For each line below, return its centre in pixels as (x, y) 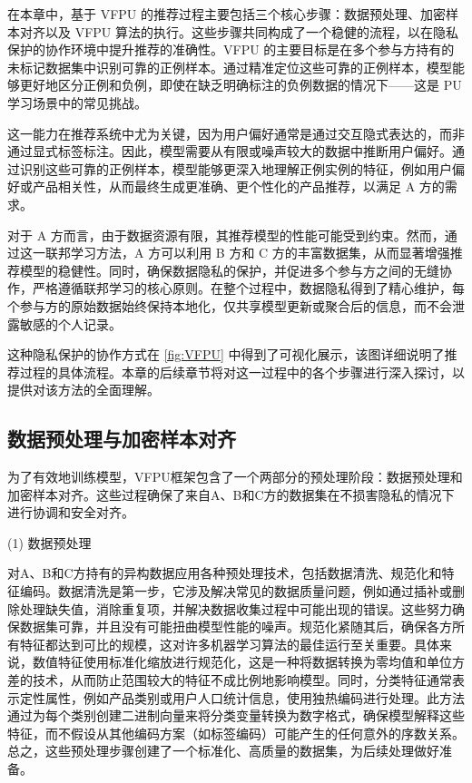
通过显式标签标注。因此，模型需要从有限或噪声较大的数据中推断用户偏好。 (230, 151)
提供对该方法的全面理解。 (84, 390)
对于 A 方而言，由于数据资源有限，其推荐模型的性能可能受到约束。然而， (226, 235)
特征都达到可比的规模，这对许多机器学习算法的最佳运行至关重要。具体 (229, 644)
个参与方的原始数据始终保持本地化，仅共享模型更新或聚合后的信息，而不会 (230, 305)
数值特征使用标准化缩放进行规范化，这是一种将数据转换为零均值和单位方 (248, 662)
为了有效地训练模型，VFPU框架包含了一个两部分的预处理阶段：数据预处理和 (235, 477)
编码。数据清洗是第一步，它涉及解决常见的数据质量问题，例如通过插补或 (236, 591)
